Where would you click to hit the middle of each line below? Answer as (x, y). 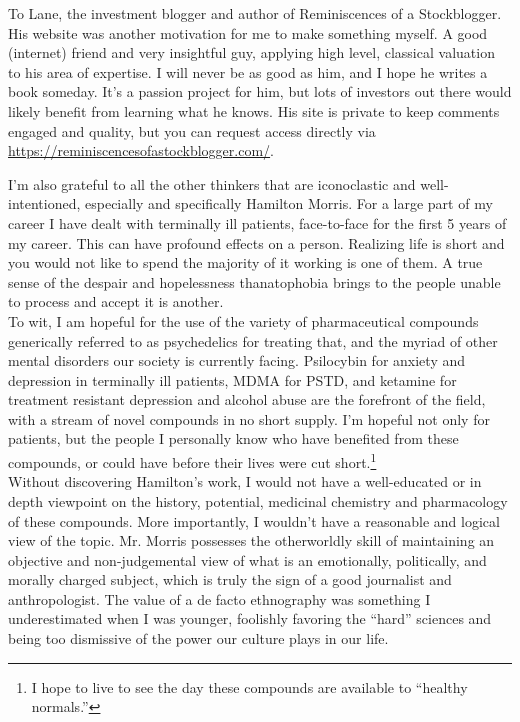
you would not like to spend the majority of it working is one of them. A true (245, 262)
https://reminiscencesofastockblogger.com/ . (141, 150)
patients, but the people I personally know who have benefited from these (233, 438)
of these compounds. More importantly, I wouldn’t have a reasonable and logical (254, 520)
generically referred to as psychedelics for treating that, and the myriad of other (253, 340)
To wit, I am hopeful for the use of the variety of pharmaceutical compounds (243, 320)
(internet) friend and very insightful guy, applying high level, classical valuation (251, 52)
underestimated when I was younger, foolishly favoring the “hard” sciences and (250, 618)
